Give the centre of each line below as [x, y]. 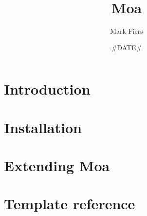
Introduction [47, 89]
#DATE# [127, 47]
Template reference [70, 204]
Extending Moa [57, 166]
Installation [43, 127]
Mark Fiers [127, 31]
